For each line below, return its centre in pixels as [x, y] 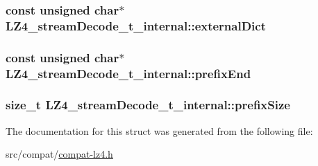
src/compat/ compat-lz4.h [59, 154]
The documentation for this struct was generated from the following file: [159, 130]
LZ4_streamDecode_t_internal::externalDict [136, 25]
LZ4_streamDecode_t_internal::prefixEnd [128, 73]
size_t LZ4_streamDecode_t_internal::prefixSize [148, 105]
